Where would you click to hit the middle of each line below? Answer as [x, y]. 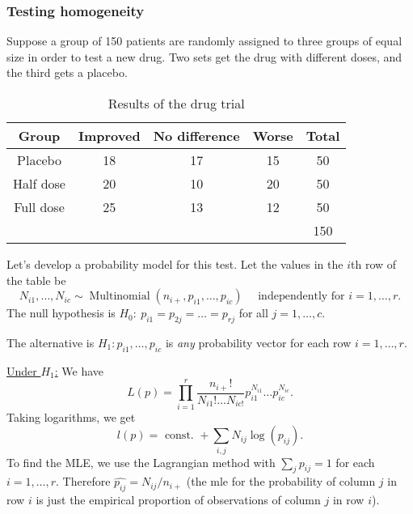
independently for [301, 297]
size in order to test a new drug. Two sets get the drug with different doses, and [204, 56]
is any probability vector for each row [258, 342]
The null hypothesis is [61, 313]
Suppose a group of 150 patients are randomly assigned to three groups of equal [204, 41]
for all [253, 313]
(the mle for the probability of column [281, 481]
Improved [109, 136]
